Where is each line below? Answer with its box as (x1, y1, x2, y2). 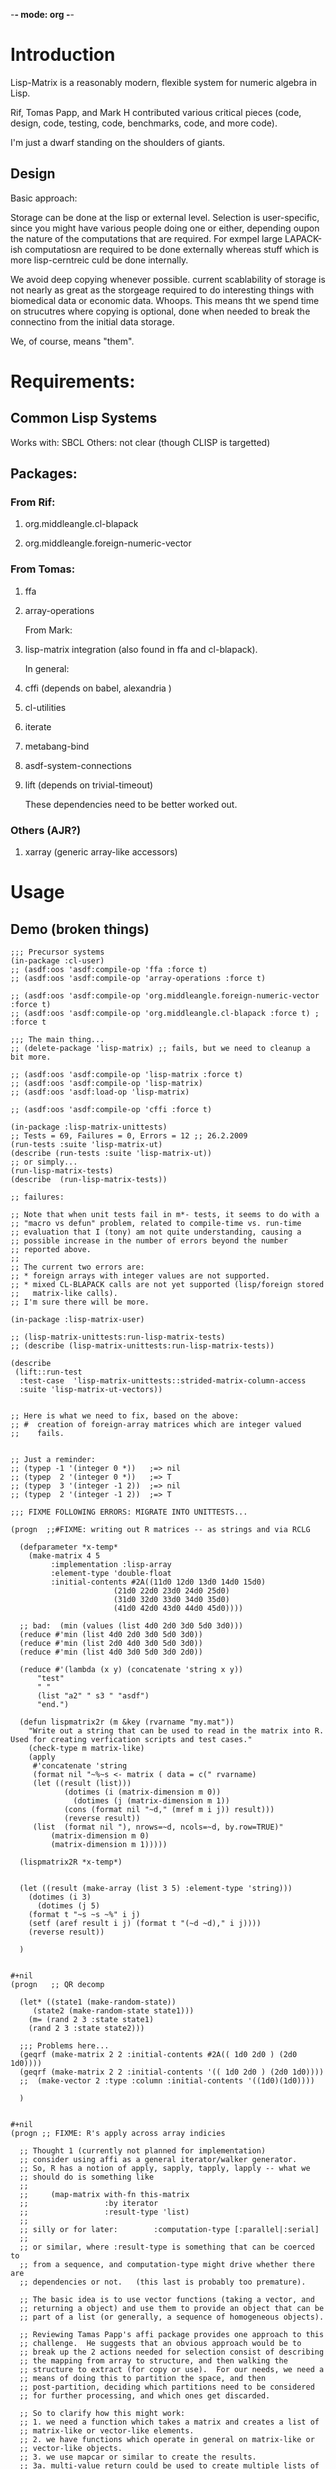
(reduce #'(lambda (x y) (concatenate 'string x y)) (19, 1665, 244, 1675)
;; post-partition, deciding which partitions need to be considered (19, 2382, 315, 2393)
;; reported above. (10, 1245, 92, 1255)
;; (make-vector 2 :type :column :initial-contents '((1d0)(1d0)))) (19, 2076, 315, 2086)
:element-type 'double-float (50, 1569, 172, 1579)
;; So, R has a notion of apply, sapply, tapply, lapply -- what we (19, 2164, 311, 2174)
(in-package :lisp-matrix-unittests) (10, 1122, 168, 1133)
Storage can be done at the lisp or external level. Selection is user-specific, (10, 211, 320, 223)
